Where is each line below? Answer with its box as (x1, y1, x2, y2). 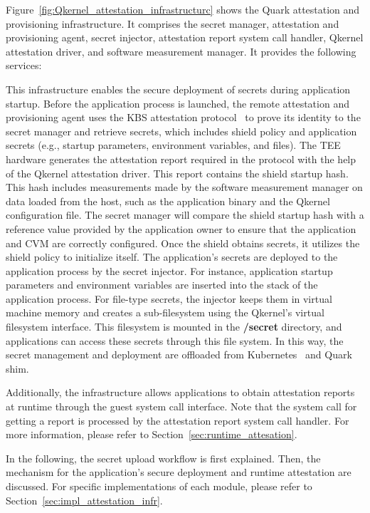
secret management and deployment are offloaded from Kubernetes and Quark (6, 347, 352, 362)
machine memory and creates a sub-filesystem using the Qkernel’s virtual (6, 305, 324, 320)
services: (6, 58, 42, 73)
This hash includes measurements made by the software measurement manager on (6, 180, 363, 195)
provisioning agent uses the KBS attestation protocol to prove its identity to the (6, 110, 361, 125)
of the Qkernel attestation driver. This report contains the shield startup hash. (6, 165, 349, 180)
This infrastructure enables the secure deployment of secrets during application (6, 81, 351, 96)
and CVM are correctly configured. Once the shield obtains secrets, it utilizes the (6, 235, 360, 250)
